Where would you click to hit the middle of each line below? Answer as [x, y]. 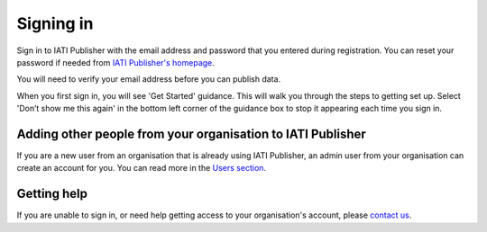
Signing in [55, 23]
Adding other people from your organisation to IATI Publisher [192, 134]
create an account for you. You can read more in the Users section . [141, 168]
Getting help [52, 194]
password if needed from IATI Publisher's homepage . [116, 62]
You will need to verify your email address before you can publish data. [149, 79]
